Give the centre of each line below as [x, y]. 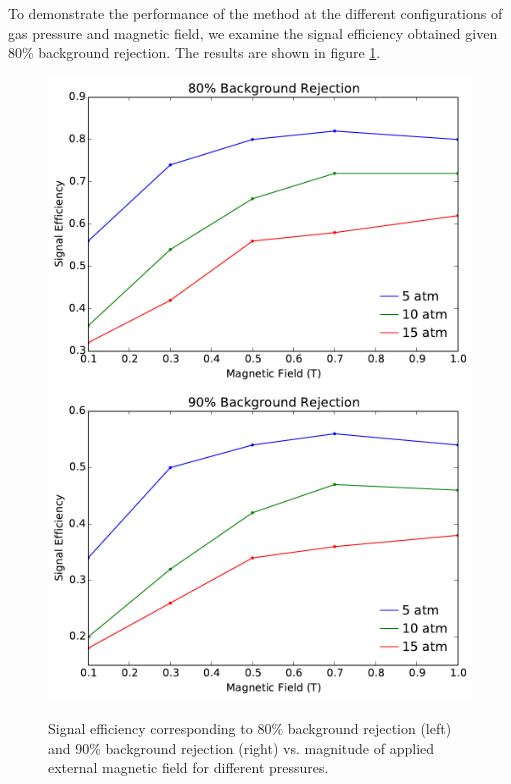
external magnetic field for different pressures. [188, 767]
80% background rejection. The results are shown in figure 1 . [194, 52]
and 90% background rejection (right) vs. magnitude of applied [241, 747]
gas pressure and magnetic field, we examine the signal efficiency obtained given [253, 32]
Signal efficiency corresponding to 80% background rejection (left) [250, 728]
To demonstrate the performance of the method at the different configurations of [255, 13]
